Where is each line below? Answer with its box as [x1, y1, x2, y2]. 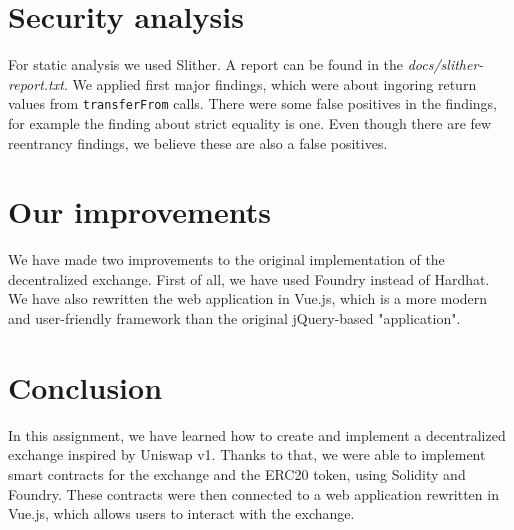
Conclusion [8, 366, 163, 407]
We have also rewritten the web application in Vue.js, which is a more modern [8, 288, 488, 309]
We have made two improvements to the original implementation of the [8, 249, 445, 270]
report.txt [8, 73, 64, 94]
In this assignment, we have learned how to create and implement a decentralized [8, 424, 506, 445]
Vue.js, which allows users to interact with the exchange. [8, 503, 355, 524]
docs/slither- [407, 54, 484, 75]
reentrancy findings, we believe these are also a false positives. [8, 132, 388, 153]
